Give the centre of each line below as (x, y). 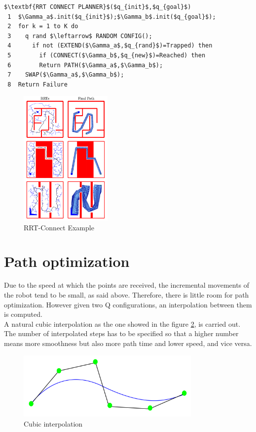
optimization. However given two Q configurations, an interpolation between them (128, 304)
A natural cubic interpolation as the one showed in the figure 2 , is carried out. (122, 324)
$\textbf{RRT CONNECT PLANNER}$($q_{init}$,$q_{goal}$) (98, 7)
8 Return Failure (37, 84)
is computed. (23, 314)
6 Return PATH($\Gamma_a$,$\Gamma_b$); (85, 65)
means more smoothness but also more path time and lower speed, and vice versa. (128, 343)
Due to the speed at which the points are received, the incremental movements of (127, 285)
